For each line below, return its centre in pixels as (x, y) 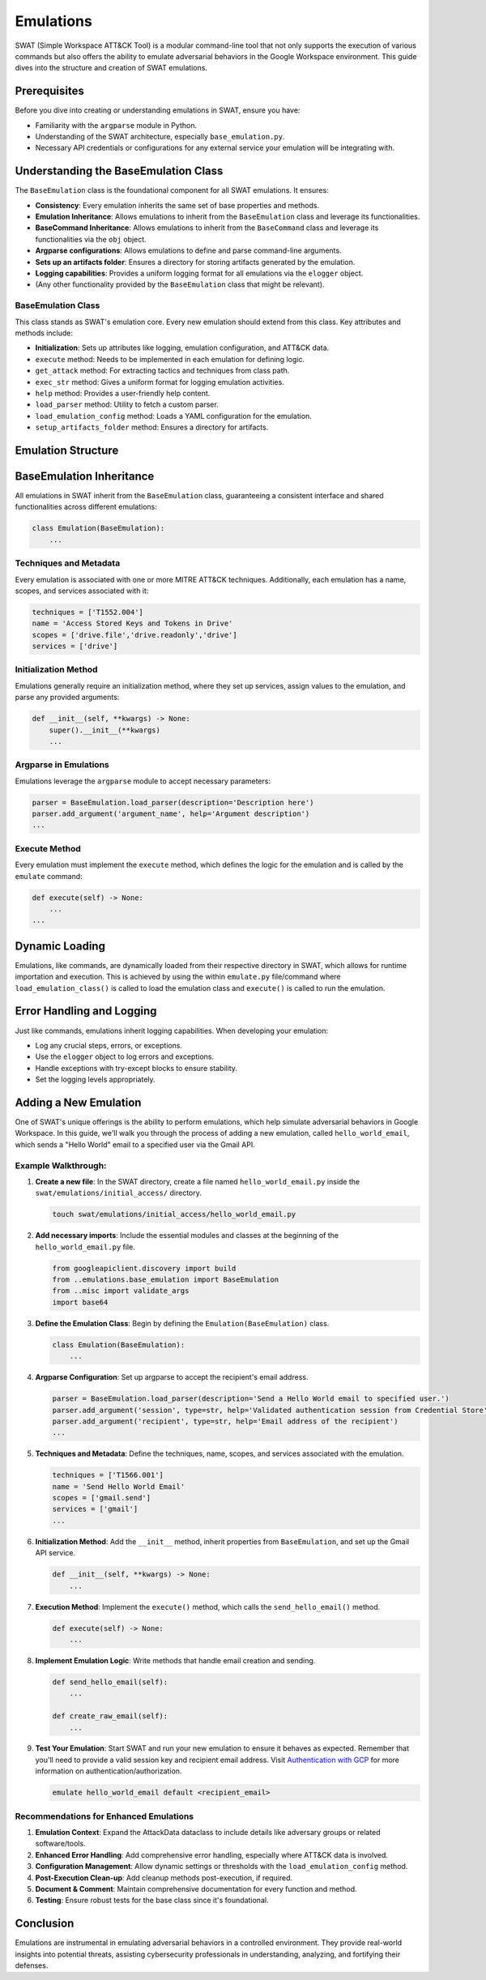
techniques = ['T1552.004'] (87, 612)
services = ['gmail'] (95, 1509)
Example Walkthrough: (61, 1165)
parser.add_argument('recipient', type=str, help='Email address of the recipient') (225, 1421)
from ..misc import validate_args (121, 1291)
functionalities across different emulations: (86, 507)
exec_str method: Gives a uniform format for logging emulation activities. (160, 382)
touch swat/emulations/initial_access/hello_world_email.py (174, 1214)
